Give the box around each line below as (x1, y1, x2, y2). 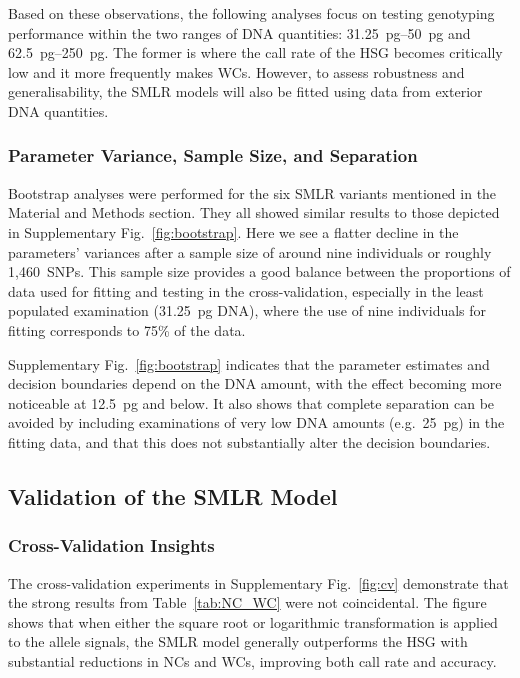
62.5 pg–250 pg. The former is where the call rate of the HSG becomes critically (8, 42, 503, 63)
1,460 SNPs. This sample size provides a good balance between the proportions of (8, 261, 511, 282)
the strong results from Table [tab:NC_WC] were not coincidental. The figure (8, 592, 487, 613)
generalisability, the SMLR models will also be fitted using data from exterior (8, 81, 483, 102)
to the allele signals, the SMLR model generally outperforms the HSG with (8, 631, 468, 652)
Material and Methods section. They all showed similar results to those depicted (8, 202, 500, 223)
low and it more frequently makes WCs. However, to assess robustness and (8, 61, 465, 82)
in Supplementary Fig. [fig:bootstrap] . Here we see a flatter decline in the (8, 221, 459, 242)
